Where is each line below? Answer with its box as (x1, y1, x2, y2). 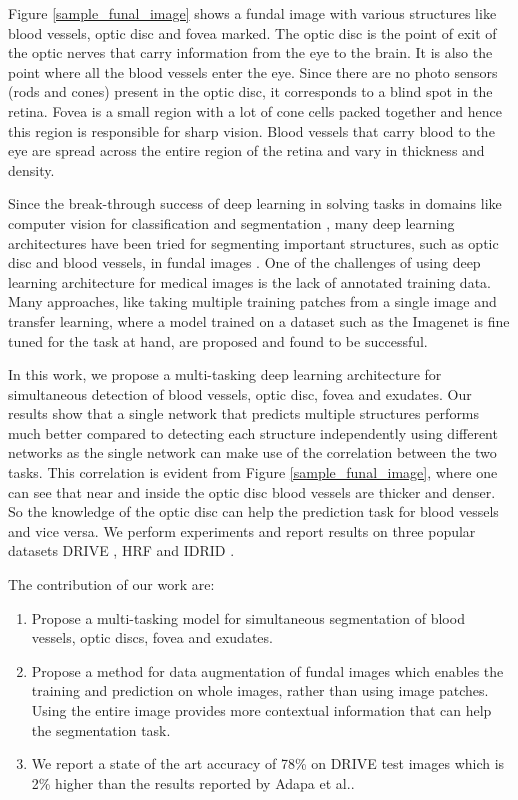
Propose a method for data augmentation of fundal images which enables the (31, 660, 504, 681)
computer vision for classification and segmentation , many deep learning (8, 212, 455, 233)
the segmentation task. (31, 719, 171, 740)
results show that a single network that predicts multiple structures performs (8, 403, 480, 424)
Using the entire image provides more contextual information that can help (31, 700, 492, 720)
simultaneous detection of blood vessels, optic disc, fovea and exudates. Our (8, 383, 472, 404)
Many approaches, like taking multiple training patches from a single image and (8, 291, 497, 312)
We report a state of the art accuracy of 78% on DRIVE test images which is (31, 753, 505, 774)
